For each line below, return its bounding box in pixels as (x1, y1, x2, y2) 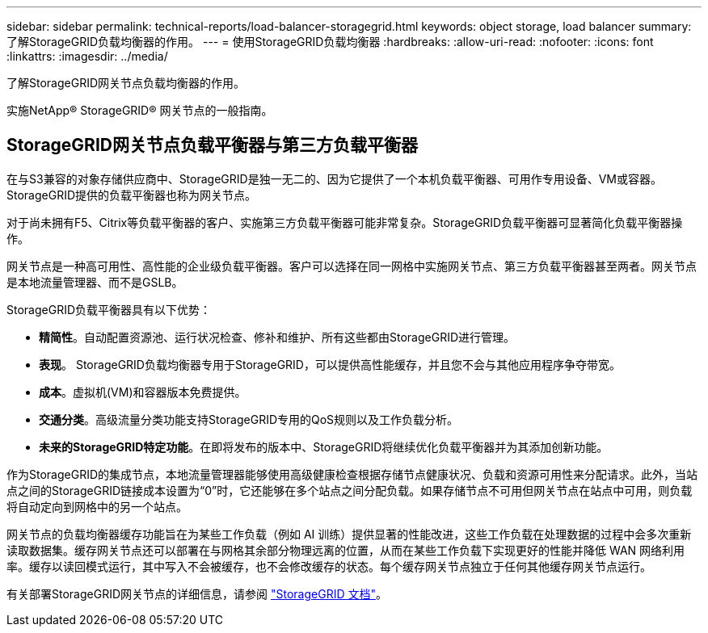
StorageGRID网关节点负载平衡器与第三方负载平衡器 (6, 135, 418, 156)
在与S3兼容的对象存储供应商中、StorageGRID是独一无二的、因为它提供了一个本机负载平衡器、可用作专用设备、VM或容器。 (6, 171, 662, 186)
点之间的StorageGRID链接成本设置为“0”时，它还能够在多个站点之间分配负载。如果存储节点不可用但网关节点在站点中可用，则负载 (6, 483, 693, 497)
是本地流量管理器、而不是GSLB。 (6, 275, 183, 289)
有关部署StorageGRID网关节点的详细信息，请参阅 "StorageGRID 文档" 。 (6, 586, 387, 601)
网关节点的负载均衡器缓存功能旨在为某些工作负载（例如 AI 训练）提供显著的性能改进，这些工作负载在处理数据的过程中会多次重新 (6, 526, 692, 541)
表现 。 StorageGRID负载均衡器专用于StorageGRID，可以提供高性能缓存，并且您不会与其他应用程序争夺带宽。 (39, 357, 621, 371)
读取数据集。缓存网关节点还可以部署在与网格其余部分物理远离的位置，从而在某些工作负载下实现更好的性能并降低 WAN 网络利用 (6, 543, 685, 557)
